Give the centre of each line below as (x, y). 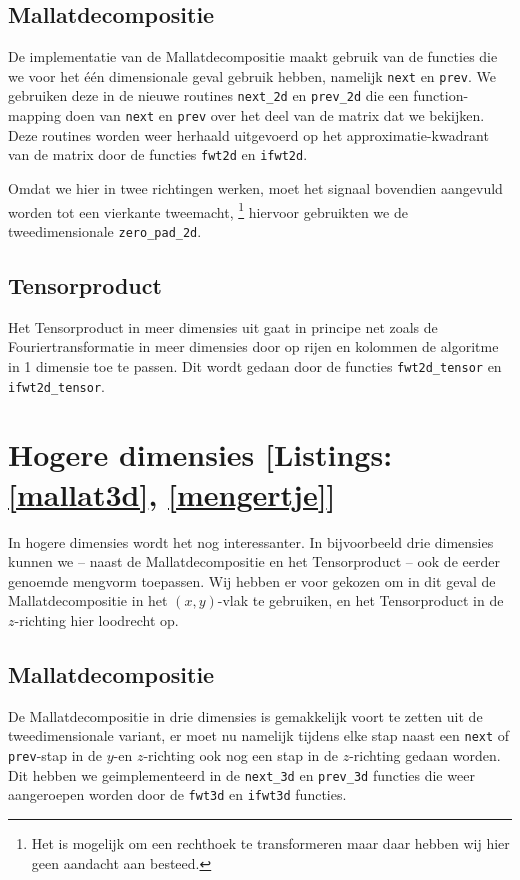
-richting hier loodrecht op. (96, 619)
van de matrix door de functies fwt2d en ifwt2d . (158, 154)
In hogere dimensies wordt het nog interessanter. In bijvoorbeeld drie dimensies (251, 541)
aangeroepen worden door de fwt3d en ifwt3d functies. (177, 794)
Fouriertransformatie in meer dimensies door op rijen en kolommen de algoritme (253, 346)
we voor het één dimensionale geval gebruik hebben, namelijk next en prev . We (252, 75)
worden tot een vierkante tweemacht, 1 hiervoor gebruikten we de (208, 210)
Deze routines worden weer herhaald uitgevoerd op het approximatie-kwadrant (248, 134)
